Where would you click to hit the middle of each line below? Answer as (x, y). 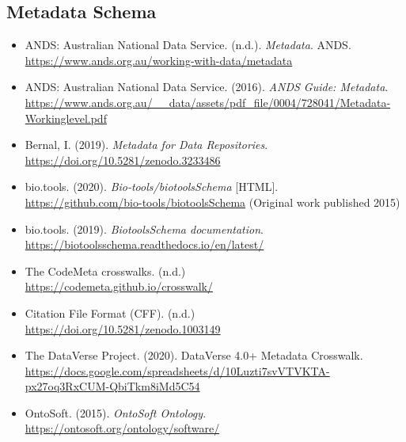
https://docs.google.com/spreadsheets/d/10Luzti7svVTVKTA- (177, 370)
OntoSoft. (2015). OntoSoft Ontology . (116, 412)
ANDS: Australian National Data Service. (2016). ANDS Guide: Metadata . (207, 87)
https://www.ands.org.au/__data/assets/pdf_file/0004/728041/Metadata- (208, 102)
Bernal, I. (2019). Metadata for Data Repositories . (146, 145)
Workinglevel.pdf (66, 118)
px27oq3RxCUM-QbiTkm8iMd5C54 (112, 386)
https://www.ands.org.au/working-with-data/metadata (159, 60)
